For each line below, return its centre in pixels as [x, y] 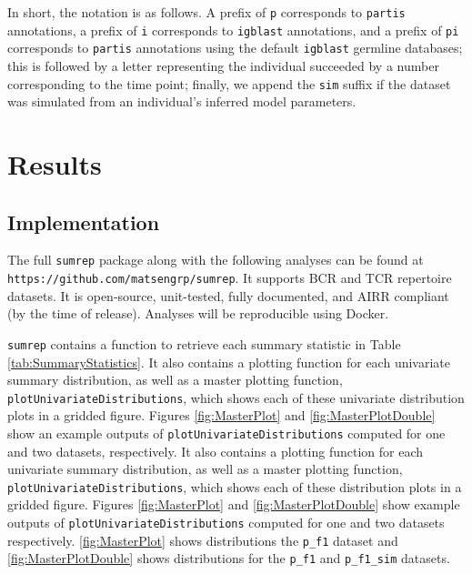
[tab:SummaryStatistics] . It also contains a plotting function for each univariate [229, 362]
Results [55, 164]
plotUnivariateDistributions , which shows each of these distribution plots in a [235, 486]
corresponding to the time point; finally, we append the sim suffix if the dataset [229, 83]
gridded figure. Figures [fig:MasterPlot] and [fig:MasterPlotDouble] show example [234, 504]
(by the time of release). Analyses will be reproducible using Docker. [198, 313]
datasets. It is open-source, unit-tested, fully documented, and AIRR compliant [228, 295]
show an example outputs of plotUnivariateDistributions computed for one [226, 433]
